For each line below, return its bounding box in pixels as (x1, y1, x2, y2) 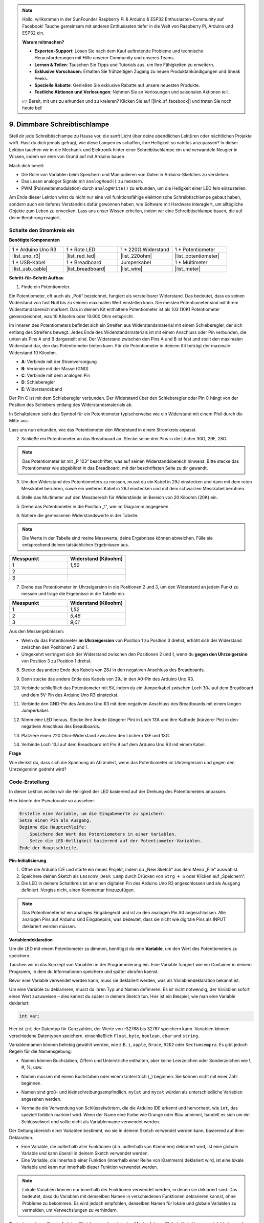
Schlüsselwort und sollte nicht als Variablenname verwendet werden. (21, 1118, 161, 1125)
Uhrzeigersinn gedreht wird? (9, 766, 67, 772)
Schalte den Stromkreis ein (9, 227, 75, 234)
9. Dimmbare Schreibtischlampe (9, 120, 110, 128)
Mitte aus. (9, 418, 29, 424)
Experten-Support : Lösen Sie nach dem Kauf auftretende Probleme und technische (34, 48, 204, 54)
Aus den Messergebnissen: (9, 629, 65, 634)
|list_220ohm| (120, 252, 152, 259)
